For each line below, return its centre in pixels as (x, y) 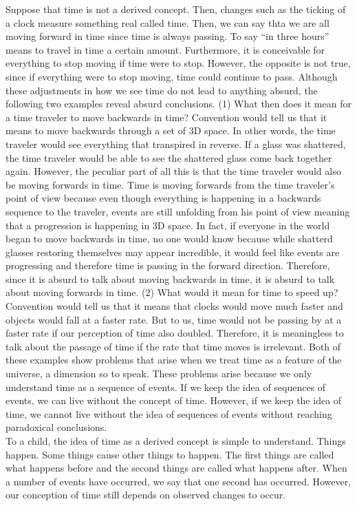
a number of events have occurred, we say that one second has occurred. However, (178, 481)
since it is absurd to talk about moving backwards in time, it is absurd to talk (170, 278)
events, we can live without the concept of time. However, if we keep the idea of (174, 400)
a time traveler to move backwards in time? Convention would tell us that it (166, 117)
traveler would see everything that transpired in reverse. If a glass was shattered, (176, 144)
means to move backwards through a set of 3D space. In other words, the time (171, 130)
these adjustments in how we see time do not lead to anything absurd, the (162, 90)
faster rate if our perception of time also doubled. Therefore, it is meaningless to (175, 333)
